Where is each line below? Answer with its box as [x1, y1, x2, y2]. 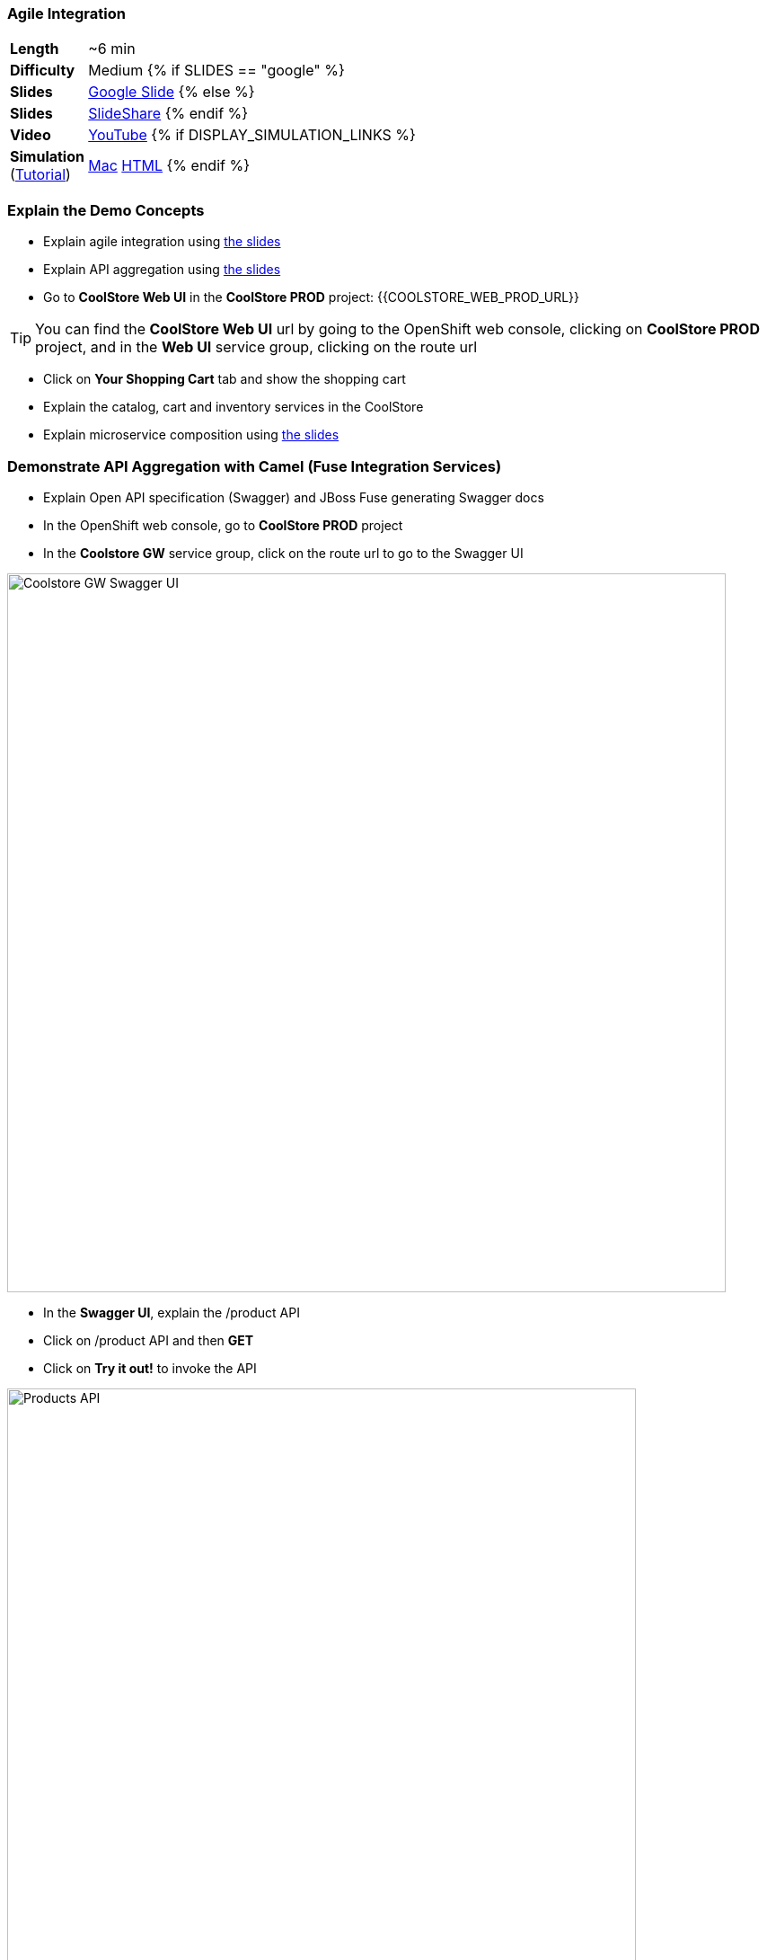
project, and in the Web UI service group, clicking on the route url [35, 338, 478, 357]
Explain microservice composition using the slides [43, 427, 339, 443]
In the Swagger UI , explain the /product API [43, 1304, 300, 1320]
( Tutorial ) [10, 165, 71, 184]
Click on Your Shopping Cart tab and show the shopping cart [43, 371, 406, 387]
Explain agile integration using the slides [43, 234, 281, 250]
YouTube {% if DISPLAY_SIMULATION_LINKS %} [88, 126, 416, 145]
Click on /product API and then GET [43, 1332, 254, 1348]
